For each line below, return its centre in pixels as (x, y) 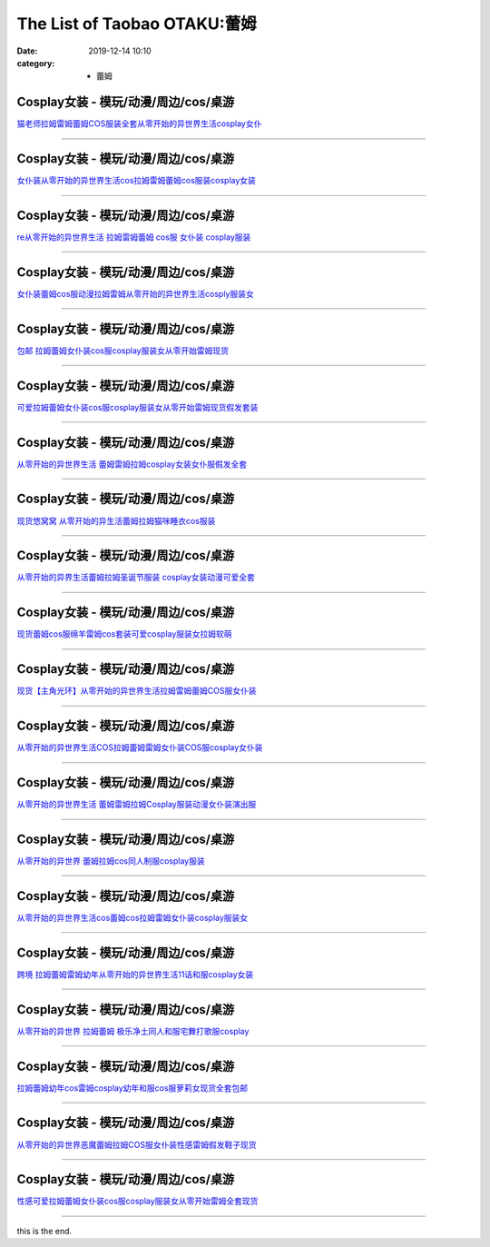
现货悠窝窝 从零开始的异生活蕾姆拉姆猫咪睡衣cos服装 (116, 520)
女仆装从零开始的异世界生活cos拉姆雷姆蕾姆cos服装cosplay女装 (136, 181)
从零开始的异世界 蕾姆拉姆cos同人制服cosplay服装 (111, 861)
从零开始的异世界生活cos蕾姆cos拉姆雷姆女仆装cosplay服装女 (132, 917)
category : (36, 63)
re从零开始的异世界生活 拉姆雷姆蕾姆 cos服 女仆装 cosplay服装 (134, 237)
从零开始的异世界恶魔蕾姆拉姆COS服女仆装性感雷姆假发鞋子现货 (137, 1144)
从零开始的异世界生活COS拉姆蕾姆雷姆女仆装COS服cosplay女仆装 (140, 747)
